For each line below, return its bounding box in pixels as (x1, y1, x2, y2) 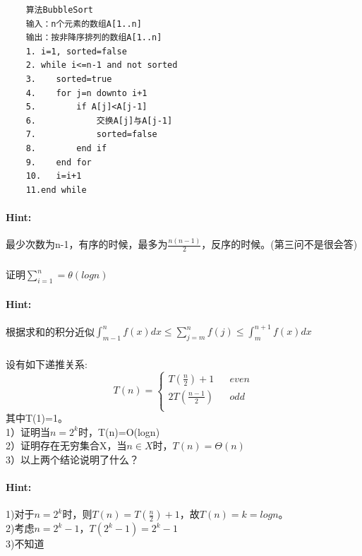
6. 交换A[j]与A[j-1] (25, 115, 173, 126)
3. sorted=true (25, 73, 112, 84)
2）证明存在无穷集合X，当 (6, 438, 127, 453)
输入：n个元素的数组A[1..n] (25, 18, 142, 29)
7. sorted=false (25, 129, 157, 140)
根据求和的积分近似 (6, 324, 95, 338)
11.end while (25, 184, 87, 195)
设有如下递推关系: (6, 356, 88, 371)
